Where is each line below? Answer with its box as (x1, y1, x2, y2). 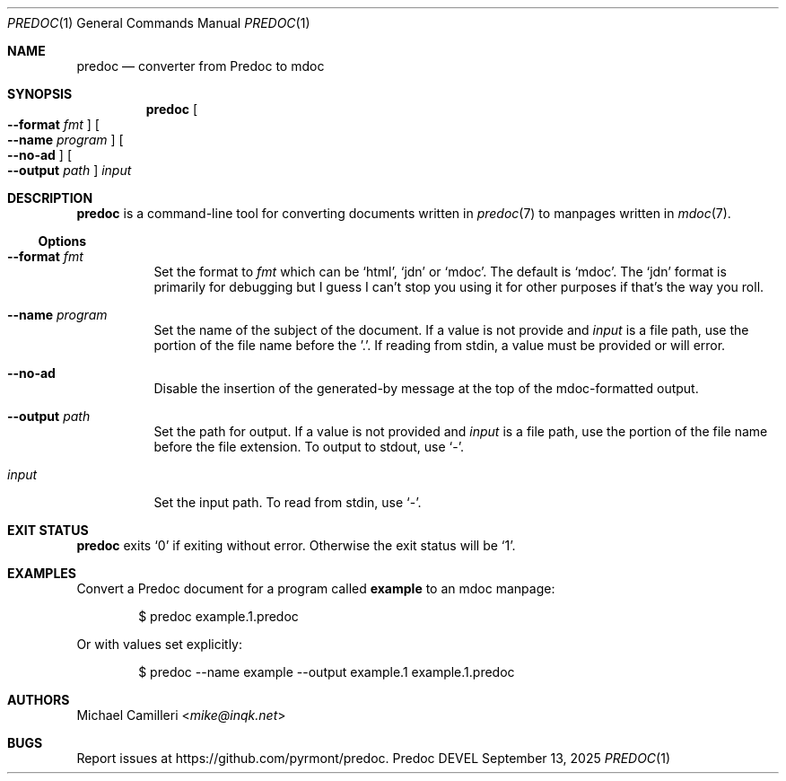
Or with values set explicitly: (76, 636, 243, 652)
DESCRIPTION (7, 190, 93, 206)
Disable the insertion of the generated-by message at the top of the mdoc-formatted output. (153, 381, 699, 396)
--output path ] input (7, 162, 132, 178)
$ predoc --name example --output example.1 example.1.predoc (138, 664, 515, 680)
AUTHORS (7, 692, 70, 707)
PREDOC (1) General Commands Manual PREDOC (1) (7, 15, 310, 31)
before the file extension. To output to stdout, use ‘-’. (153, 439, 464, 454)
